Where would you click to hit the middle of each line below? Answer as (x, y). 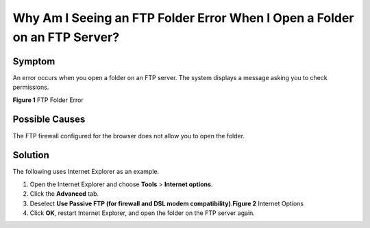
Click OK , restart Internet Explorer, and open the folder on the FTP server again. (142, 213)
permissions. (31, 87)
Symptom (34, 61)
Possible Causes (49, 119)
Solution (31, 155)
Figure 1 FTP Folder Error (48, 100)
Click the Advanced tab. (64, 194)
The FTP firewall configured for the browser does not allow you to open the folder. (129, 136)
